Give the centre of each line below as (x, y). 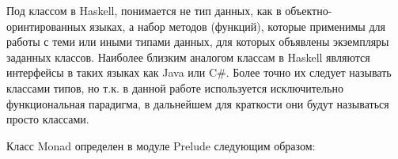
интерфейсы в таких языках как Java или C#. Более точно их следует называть (199, 72)
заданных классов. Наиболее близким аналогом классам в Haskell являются (188, 57)
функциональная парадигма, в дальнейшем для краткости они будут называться (198, 103)
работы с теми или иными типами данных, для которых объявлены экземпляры (198, 42)
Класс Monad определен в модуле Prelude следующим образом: (161, 145)
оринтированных (46, 26)
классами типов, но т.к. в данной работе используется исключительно (175, 87)
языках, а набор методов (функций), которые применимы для (237, 26)
